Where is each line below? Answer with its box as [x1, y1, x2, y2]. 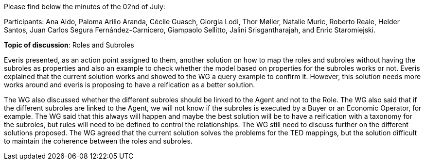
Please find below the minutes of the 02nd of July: [4, 2, 165, 11]
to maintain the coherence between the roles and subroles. [4, 137, 193, 145]
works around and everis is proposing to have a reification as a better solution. [4, 81, 255, 89]
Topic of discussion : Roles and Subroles [4, 41, 134, 49]
